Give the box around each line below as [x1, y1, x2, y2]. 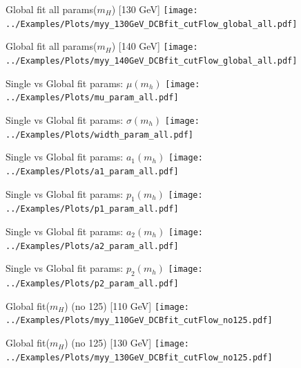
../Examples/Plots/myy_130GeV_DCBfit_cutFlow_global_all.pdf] [6, 19, 298, 29]
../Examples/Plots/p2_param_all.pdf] [6, 279, 179, 289]
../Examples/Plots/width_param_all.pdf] [6, 129, 194, 140]
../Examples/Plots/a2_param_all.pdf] [6, 241, 179, 251]
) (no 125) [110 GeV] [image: [64, 298, 190, 313]
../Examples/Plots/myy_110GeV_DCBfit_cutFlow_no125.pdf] [6, 315, 273, 326]
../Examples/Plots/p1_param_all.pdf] [6, 204, 179, 214]
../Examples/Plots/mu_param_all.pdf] [6, 93, 179, 103]
